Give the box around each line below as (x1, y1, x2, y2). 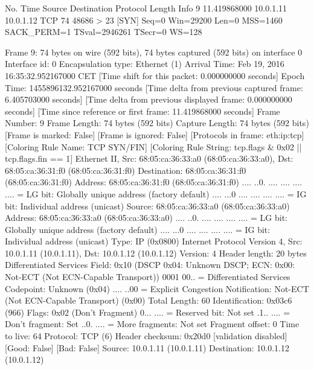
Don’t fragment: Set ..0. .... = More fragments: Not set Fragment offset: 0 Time (5, 317, 300, 330)
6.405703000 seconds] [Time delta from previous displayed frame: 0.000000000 (5, 93, 292, 106)
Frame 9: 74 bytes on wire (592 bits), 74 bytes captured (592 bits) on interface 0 (5, 45, 303, 58)
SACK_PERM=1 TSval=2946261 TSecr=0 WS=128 (5, 25, 202, 38)
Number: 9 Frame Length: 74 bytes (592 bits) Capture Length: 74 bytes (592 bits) (5, 116, 309, 129)
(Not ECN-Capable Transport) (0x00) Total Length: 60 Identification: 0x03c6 (5, 294, 292, 307)
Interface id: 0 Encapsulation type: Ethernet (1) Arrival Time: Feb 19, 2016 (5, 57, 284, 70)
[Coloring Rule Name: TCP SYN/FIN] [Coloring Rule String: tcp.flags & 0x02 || (5, 140, 302, 153)
